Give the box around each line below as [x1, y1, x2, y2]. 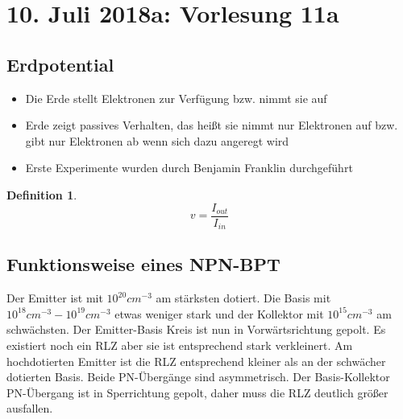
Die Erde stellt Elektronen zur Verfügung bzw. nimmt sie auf [25, 89, 327, 106]
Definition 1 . [6, 186, 77, 203]
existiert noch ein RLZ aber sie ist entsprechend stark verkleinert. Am [6, 337, 353, 354]
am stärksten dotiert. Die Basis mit [156, 290, 331, 306]
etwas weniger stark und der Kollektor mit [114, 305, 324, 322]
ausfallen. [6, 400, 53, 417]
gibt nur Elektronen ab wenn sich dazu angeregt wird [25, 132, 289, 149]
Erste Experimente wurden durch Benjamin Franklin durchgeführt [25, 159, 353, 176]
